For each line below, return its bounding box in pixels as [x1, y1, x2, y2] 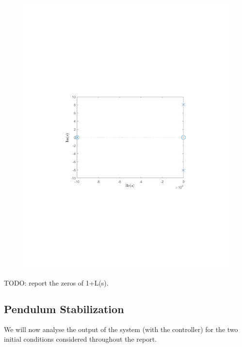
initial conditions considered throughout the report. [4, 333, 157, 344]
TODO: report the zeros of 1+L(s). [4, 278, 109, 288]
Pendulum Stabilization [4, 302, 124, 317]
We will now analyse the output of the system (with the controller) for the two [4, 324, 238, 334]
